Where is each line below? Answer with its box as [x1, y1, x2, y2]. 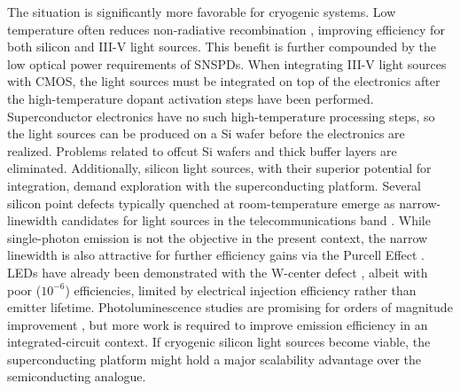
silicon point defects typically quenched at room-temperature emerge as [7, 193, 395, 212]
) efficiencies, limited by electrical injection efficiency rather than [65, 280, 417, 299]
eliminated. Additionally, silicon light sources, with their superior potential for [7, 159, 432, 177]
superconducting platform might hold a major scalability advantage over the [7, 349, 422, 368]
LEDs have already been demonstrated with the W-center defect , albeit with [7, 262, 428, 281]
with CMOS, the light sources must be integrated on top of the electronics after [7, 72, 441, 90]
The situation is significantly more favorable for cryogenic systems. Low [7, 3, 396, 20]
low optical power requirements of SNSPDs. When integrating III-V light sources [7, 54, 447, 73]
